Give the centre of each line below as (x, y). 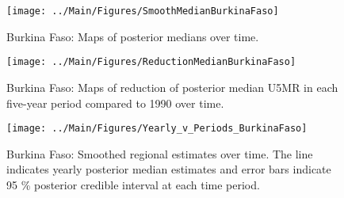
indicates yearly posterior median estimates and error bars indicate (169, 169)
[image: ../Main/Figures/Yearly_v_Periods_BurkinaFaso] (157, 129)
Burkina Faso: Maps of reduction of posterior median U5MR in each (172, 87)
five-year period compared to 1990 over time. (115, 103)
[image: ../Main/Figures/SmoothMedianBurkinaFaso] (143, 11)
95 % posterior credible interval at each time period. (133, 184)
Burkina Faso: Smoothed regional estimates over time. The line (160, 153)
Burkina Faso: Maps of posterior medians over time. (133, 36)
